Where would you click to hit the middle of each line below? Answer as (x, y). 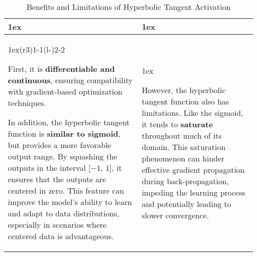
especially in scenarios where (57, 225)
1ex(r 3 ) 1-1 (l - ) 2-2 (37, 49)
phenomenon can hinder (183, 158)
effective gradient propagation (193, 169)
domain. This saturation (184, 147)
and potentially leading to (186, 204)
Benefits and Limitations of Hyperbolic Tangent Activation (128, 7)
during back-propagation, (185, 181)
